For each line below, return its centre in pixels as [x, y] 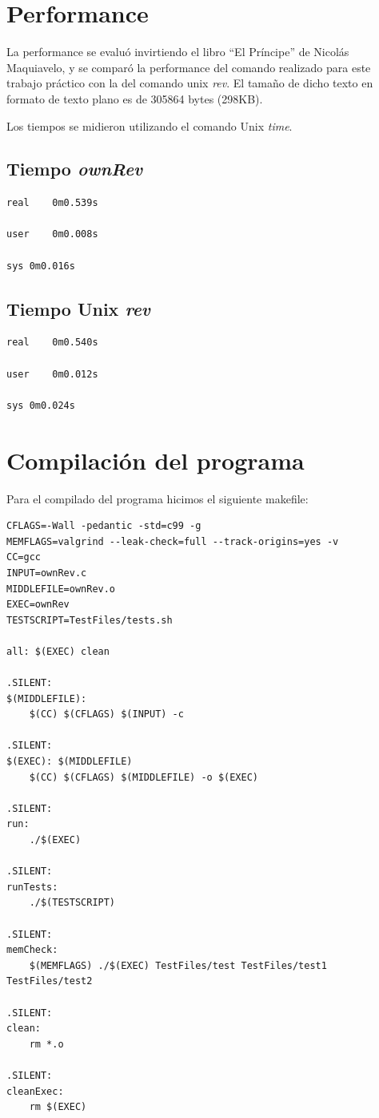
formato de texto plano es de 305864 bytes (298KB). [135, 98]
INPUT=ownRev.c [47, 573]
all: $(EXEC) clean [58, 651]
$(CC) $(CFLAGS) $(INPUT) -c [106, 714]
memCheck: [32, 950]
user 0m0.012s [52, 374]
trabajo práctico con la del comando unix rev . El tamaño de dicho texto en [190, 83]
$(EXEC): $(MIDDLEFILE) [70, 762]
